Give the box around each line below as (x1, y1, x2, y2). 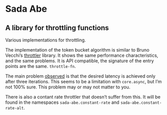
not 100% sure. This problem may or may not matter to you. (5, 84, 131, 90)
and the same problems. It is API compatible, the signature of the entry (5, 58, 154, 64)
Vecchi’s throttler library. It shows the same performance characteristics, (5, 52, 158, 58)
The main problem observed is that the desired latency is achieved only (5, 73, 156, 79)
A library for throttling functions (5, 24, 109, 32)
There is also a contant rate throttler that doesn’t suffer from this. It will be (5, 94, 161, 100)
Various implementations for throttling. (5, 37, 86, 43)
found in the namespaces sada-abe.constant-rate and (5, 99, 120, 105)
